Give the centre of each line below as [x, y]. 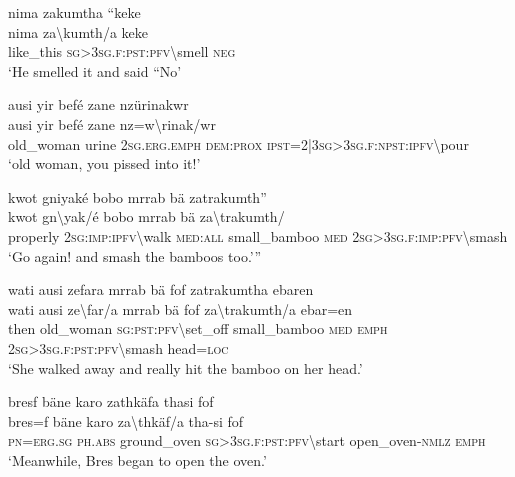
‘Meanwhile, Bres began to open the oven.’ [137, 459]
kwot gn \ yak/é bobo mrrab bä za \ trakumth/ [146, 216]
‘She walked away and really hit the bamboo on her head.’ [185, 367]
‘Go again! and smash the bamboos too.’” [135, 255]
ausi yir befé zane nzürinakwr [98, 104]
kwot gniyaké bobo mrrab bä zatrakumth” [137, 196]
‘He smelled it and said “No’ [95, 70]
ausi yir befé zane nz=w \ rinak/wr [112, 123]
